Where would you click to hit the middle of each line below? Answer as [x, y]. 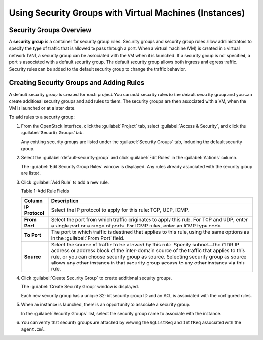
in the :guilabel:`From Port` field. [88, 238]
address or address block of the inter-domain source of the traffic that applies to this [148, 250]
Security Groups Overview [50, 30]
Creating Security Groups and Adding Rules [77, 83]
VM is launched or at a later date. [42, 108]
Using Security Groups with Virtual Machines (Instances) [127, 13]
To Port [33, 235]
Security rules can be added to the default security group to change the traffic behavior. [97, 69]
